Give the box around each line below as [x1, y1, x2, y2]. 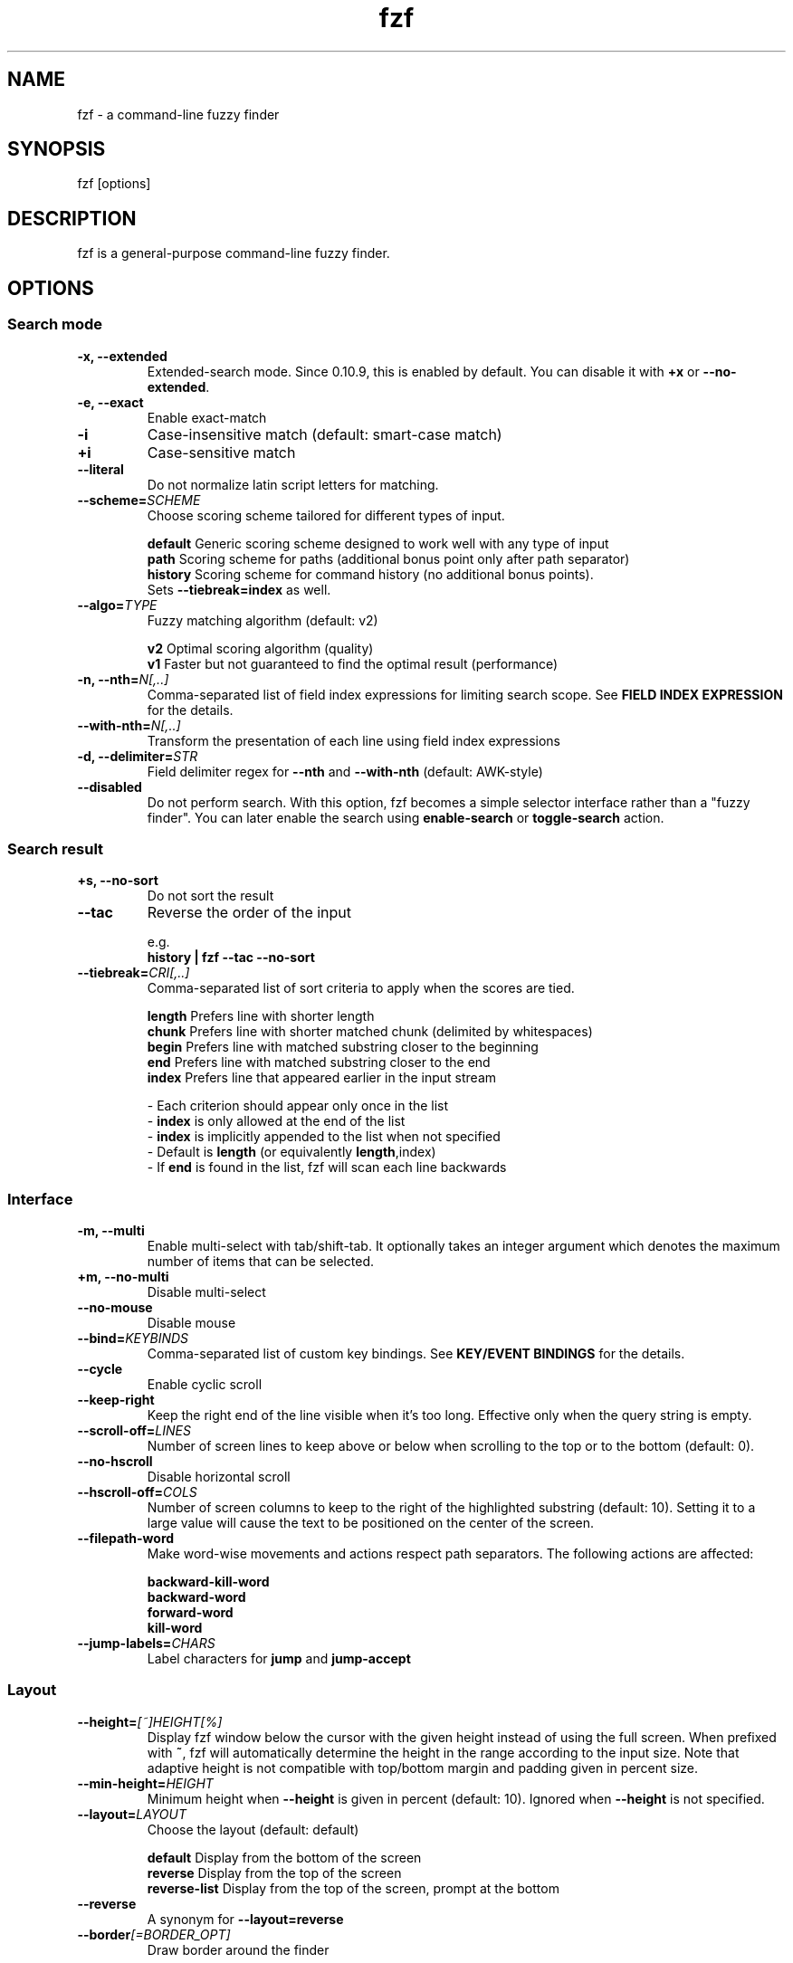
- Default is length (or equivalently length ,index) [147, 1144, 436, 1160]
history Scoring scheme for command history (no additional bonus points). [147, 566, 594, 582]
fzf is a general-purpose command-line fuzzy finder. [77, 245, 390, 262]
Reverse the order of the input [147, 903, 352, 922]
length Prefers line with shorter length [147, 1008, 375, 1024]
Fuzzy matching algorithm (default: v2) [147, 612, 378, 628]
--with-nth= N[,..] [77, 717, 181, 733]
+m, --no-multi [77, 1269, 169, 1284]
